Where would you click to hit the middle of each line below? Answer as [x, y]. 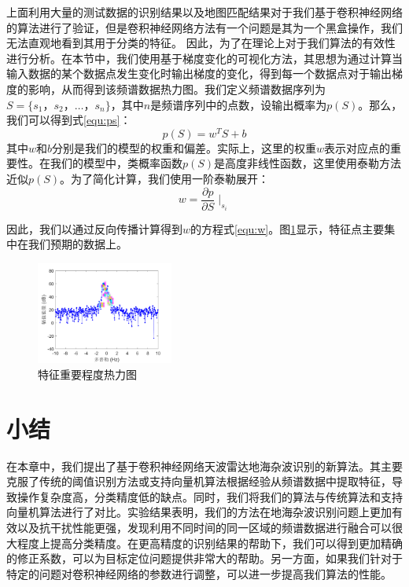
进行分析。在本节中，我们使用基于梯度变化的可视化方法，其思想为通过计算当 [204, 58]
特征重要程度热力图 [87, 374]
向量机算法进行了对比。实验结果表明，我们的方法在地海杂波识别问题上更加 [199, 512]
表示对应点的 [357, 147]
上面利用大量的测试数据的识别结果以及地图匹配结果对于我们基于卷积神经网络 [204, 12]
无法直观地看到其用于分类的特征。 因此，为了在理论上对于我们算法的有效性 [201, 43]
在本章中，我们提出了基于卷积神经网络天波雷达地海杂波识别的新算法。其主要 [204, 466]
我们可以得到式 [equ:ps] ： [69, 120]
